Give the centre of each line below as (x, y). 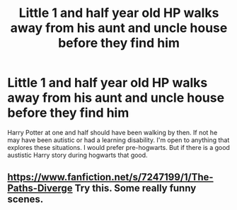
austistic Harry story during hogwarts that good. (77, 155)
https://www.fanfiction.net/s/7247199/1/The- (110, 177)
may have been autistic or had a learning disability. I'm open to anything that (118, 140)
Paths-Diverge (40, 188)
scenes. (25, 199)
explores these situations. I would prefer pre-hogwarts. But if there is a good (118, 147)
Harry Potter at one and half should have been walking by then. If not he (112, 132)
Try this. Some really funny (135, 188)
